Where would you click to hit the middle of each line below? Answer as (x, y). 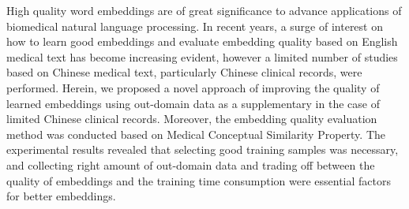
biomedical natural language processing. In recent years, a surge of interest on (195, 26)
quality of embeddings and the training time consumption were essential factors (199, 180)
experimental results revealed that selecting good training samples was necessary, (203, 149)
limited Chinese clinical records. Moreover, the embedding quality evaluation (192, 119)
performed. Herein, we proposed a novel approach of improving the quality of (193, 87)
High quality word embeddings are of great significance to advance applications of (204, 10)
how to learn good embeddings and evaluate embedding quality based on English (202, 41)
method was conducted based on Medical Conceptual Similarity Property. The (196, 134)
